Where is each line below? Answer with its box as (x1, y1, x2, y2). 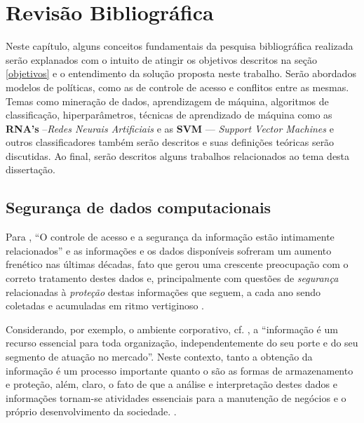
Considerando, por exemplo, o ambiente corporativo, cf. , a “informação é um (6, 321, 338, 336)
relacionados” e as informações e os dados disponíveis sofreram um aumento (6, 243, 332, 257)
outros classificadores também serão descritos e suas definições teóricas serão (6, 135, 335, 149)
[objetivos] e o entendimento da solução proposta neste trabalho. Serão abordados (6, 66, 356, 81)
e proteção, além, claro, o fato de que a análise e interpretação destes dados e (6, 377, 337, 391)
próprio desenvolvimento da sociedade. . (6, 404, 177, 419)
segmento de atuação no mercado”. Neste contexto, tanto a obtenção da (6, 349, 313, 364)
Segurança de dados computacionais (6, 196, 271, 218)
